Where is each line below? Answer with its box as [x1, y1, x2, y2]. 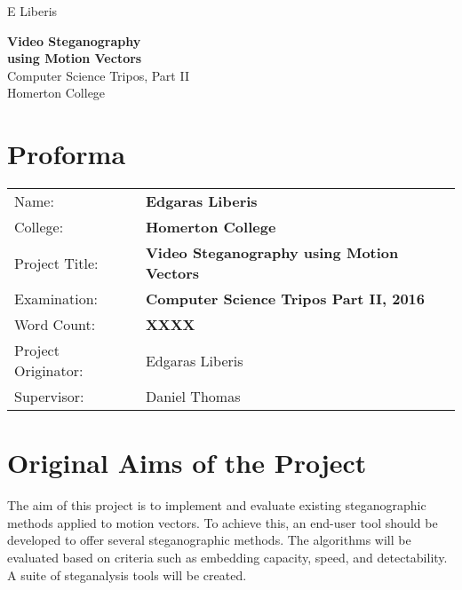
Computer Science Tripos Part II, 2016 [145, 288, 426, 310]
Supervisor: [14, 386, 84, 407]
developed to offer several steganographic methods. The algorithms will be [7, 531, 411, 549]
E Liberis [7, 2, 58, 20]
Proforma [7, 136, 126, 172]
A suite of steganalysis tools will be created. [7, 565, 247, 584]
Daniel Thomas [145, 386, 241, 407]
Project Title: [14, 252, 99, 273]
